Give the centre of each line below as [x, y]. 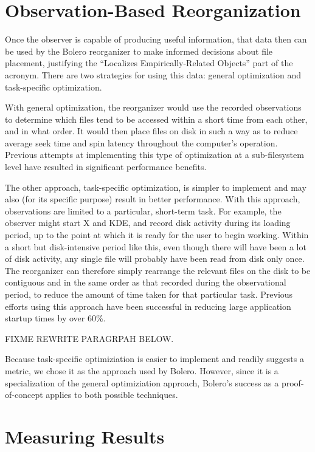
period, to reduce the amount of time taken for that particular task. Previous [149, 294]
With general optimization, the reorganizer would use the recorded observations [153, 107]
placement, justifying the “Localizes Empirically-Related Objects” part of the [149, 63]
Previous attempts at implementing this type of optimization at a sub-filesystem [154, 155]
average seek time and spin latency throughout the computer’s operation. [141, 142]
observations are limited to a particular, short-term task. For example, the [143, 211]
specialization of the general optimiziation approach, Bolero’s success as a [142, 382]
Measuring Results [85, 436]
